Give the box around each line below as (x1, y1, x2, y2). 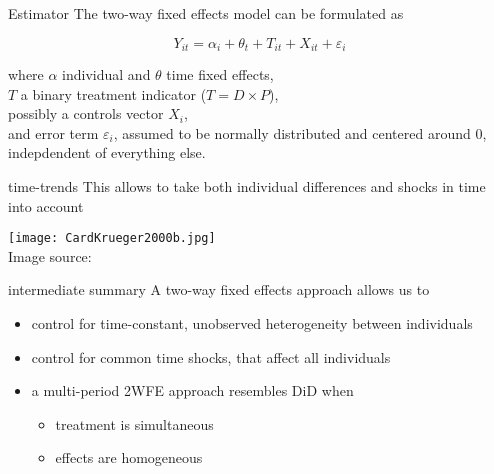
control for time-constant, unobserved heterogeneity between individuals (31, 313, 473, 334)
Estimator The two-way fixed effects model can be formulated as (8, 3, 404, 23)
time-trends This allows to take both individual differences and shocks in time (8, 176, 486, 197)
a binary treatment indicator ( (20, 83, 207, 104)
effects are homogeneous (55, 447, 203, 468)
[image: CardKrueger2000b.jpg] (8, 231, 216, 246)
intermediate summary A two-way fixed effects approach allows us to (8, 279, 430, 300)
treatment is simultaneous (55, 413, 214, 434)
